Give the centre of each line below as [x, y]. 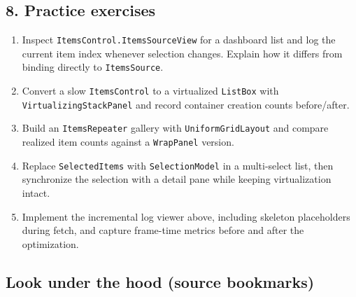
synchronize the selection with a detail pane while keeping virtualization [177, 179]
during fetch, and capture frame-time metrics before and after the [163, 230]
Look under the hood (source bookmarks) [160, 281]
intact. [36, 192]
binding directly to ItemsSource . [93, 67]
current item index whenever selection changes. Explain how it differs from [182, 53]
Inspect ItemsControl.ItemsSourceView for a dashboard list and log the [179, 40]
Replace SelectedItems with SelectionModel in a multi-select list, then [178, 165]
